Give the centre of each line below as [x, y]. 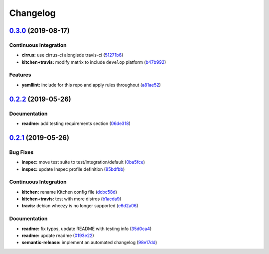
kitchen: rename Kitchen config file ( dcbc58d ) [69, 192]
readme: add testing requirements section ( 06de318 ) [76, 124]
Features [20, 75]
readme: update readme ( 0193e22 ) [58, 236]
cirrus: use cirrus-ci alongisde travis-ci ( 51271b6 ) [72, 55]
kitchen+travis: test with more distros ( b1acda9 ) [71, 199]
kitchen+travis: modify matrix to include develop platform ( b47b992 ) [94, 62]
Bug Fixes [21, 152]
